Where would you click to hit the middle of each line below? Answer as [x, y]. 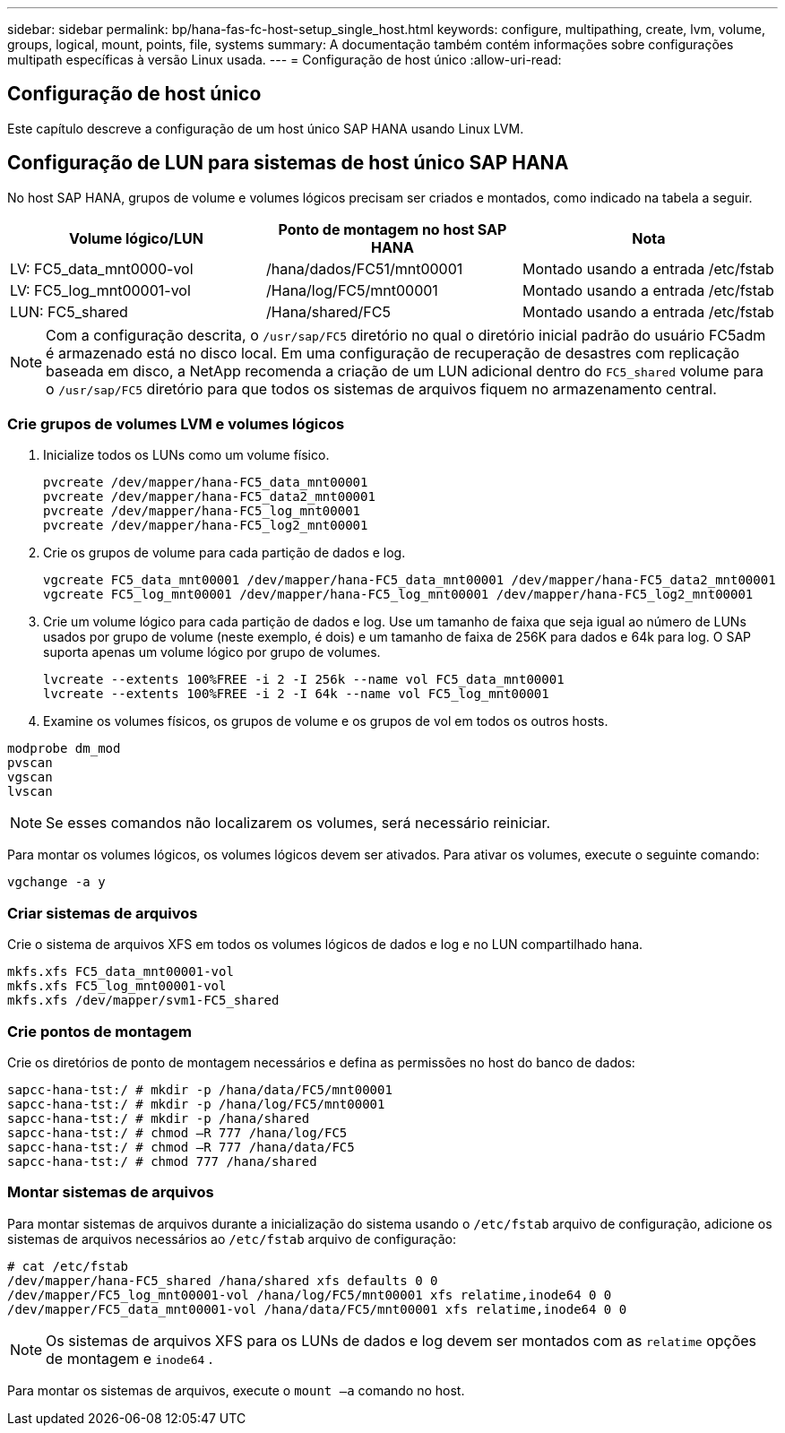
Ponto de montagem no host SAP [392, 229]
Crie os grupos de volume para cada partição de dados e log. [224, 553]
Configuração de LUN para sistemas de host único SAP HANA [288, 163]
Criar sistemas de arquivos [103, 913]
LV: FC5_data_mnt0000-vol [102, 268]
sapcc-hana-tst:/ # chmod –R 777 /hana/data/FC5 [181, 1147]
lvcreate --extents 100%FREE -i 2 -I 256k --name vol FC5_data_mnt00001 [304, 680]
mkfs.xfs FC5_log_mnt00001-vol [117, 986]
